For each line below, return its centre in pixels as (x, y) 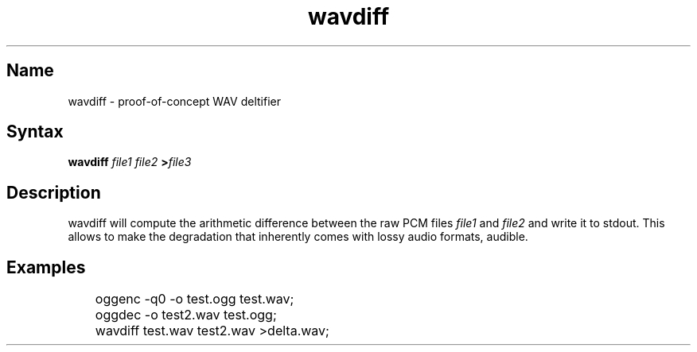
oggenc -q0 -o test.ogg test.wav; (195, 299)
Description (54, 192)
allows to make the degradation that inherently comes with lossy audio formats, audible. (298, 237)
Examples (46, 267)
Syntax (35, 132)
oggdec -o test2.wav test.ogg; (186, 315)
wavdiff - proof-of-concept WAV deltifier (174, 101)
